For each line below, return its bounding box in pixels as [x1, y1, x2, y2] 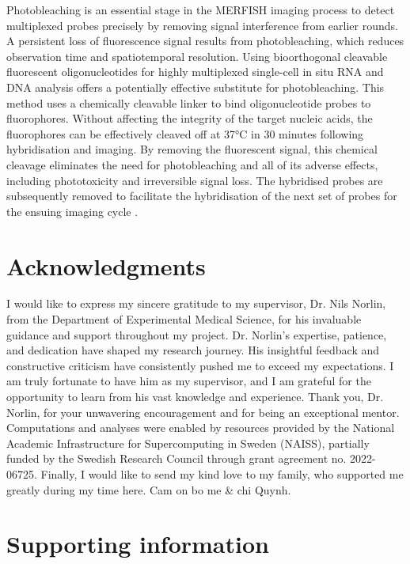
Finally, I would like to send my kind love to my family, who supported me [40, 465, 404, 482]
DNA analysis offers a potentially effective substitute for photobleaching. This [6, 78, 385, 95]
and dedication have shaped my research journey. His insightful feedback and [6, 342, 380, 358]
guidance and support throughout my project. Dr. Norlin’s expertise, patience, [6, 326, 387, 343]
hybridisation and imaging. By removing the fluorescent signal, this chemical [6, 141, 378, 157]
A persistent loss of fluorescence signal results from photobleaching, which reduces [6, 32, 404, 49]
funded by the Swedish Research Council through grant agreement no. [6, 450, 347, 467]
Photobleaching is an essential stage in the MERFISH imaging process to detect [6, 2, 395, 17]
